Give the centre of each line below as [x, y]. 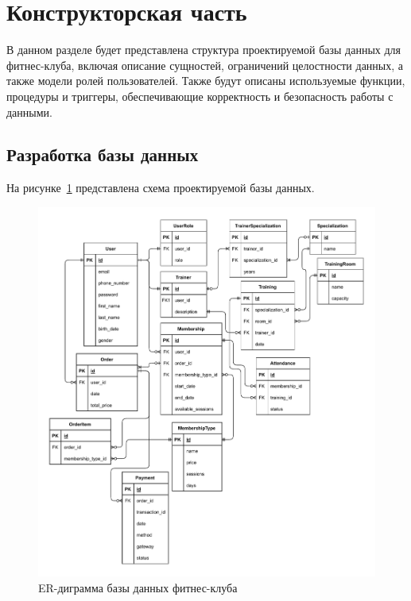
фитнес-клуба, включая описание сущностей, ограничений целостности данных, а [205, 65]
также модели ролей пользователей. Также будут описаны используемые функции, [206, 81]
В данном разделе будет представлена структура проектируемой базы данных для [204, 50]
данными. [29, 112]
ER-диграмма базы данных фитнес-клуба [138, 587]
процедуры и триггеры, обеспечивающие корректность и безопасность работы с [200, 96]
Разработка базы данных [103, 154]
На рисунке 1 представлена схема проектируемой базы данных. [161, 188]
